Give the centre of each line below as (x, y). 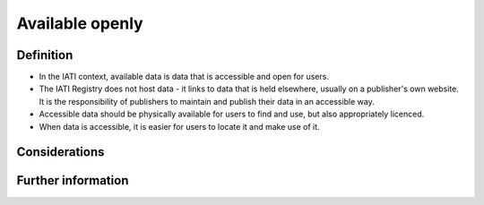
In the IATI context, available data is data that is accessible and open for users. (184, 77)
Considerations (60, 152)
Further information (73, 180)
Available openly (80, 23)
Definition (45, 55)
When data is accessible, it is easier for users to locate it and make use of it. (179, 126)
